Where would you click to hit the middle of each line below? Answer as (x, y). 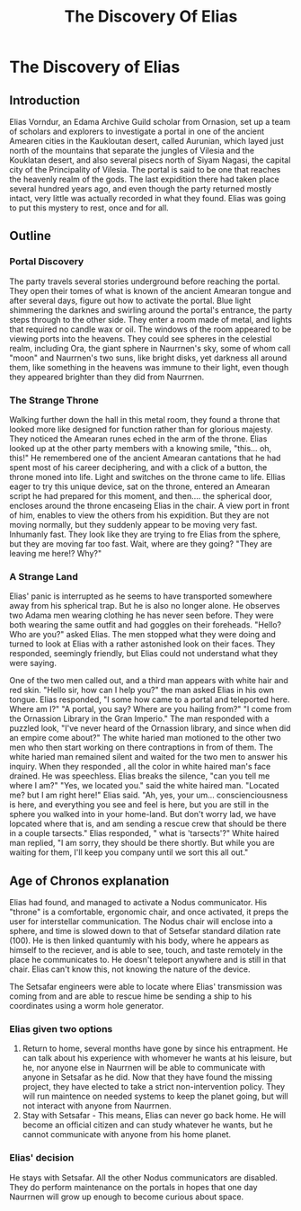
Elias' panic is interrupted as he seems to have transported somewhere (141, 596)
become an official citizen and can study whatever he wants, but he (147, 1125)
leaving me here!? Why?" (55, 553)
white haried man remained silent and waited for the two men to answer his (149, 757)
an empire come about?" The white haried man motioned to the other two (145, 738)
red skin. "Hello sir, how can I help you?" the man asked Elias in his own (142, 690)
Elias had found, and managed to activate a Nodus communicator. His (138, 903)
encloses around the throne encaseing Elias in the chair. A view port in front (150, 505)
